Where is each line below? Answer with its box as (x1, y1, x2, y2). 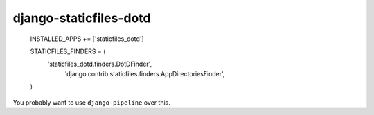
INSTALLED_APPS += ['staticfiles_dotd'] (30, 35, 145, 43)
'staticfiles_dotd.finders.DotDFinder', (47, 60, 152, 69)
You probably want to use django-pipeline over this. (12, 98, 171, 107)
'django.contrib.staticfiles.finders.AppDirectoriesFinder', (64, 69, 225, 78)
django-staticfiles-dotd (12, 10, 151, 26)
